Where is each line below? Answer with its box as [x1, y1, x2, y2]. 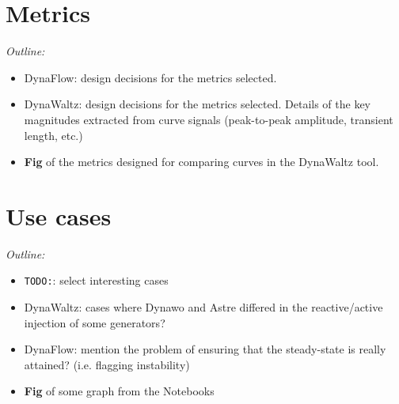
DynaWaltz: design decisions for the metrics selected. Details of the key [24, 96, 371, 112]
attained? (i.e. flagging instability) [24, 356, 190, 372]
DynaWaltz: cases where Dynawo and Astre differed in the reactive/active [24, 299, 383, 315]
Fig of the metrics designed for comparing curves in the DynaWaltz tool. [24, 153, 379, 170]
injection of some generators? [24, 314, 165, 330]
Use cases [6, 199, 112, 232]
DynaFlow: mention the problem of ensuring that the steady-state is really [24, 341, 386, 357]
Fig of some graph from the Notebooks [24, 383, 215, 399]
